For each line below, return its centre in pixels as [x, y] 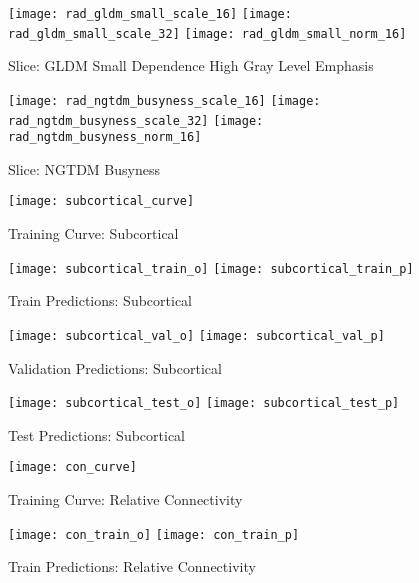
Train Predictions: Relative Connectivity [132, 566]
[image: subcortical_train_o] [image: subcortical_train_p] [211, 268]
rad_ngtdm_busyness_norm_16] [105, 137]
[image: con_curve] [72, 467]
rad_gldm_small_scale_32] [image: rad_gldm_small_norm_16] [207, 33]
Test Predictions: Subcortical [97, 434]
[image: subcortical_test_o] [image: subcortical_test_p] [204, 403]
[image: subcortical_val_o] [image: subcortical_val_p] [196, 335]
